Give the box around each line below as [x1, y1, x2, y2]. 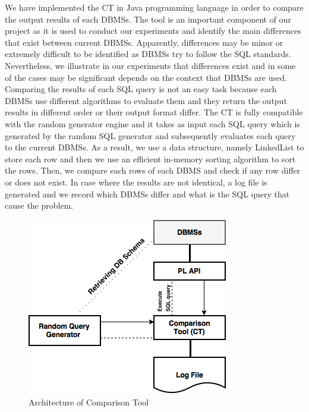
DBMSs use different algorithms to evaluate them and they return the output [5, 94, 287, 106]
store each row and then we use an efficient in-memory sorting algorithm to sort [5, 152, 296, 165]
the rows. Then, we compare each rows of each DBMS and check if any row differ [5, 164, 301, 177]
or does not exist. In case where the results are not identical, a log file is [5, 175, 267, 188]
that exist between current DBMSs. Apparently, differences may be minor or [5, 36, 283, 48]
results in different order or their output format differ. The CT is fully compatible [5, 106, 303, 118]
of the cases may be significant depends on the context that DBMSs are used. [5, 71, 287, 83]
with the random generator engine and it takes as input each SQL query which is [5, 117, 300, 130]
